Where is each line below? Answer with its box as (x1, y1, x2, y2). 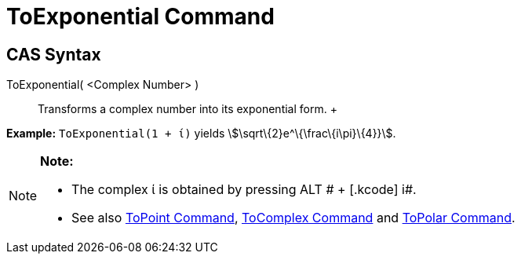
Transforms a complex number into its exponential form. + (38, 102, 337, 116)
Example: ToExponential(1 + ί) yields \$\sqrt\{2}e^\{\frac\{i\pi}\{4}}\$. (6, 126, 396, 141)
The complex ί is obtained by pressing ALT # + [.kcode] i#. (71, 181, 417, 198)
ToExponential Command (6, 3, 275, 30)
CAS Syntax (6, 44, 101, 64)
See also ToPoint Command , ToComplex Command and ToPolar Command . (71, 210, 516, 226)
